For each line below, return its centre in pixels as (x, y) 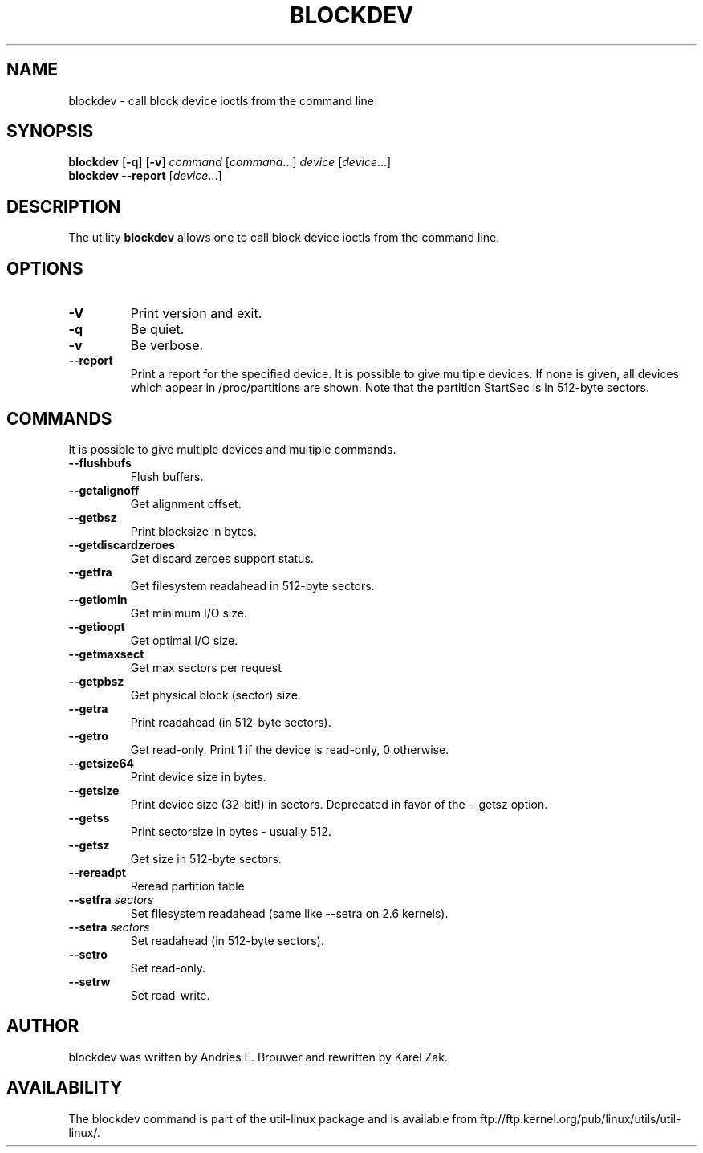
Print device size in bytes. (198, 776)
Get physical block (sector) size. (215, 695)
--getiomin (98, 599)
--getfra (90, 572)
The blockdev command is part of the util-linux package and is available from (273, 1118)
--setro (88, 954)
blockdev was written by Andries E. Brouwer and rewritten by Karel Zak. (258, 1057)
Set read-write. (170, 995)
